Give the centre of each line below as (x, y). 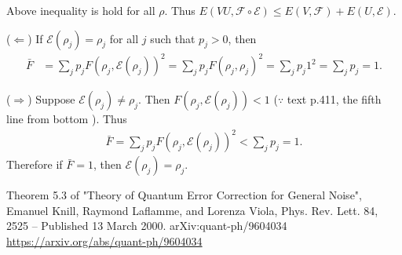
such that (173, 38)
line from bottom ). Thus (67, 119)
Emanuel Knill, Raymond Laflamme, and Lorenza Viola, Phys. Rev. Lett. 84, (192, 210)
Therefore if (35, 164)
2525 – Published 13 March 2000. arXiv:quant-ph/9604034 (147, 226)
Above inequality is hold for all (81, 10)
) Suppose (51, 99)
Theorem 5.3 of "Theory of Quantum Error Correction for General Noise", (184, 195)
